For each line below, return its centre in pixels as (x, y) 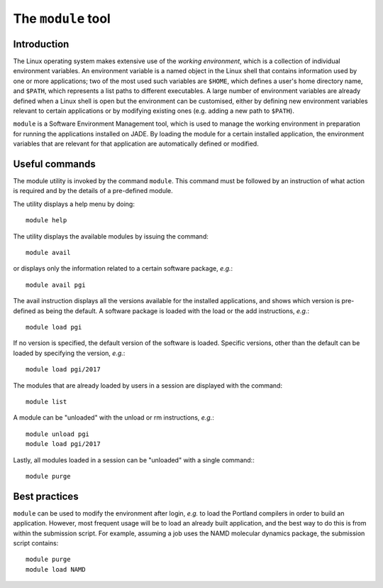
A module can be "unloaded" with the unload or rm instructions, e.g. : (113, 418)
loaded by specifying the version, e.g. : (69, 353)
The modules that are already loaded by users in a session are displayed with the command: (148, 385)
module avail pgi (56, 285)
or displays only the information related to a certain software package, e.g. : (123, 268)
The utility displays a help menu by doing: (74, 204)
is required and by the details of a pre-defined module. (93, 191)
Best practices (46, 496)
